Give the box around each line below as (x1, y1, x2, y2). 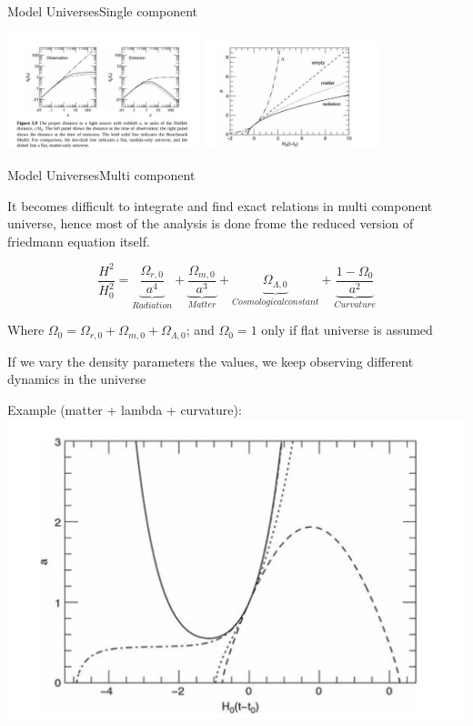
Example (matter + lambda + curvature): (7, 400, 242, 419)
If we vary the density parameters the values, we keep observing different (7, 351, 414, 370)
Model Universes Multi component (7, 166, 196, 185)
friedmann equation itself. (7, 231, 150, 250)
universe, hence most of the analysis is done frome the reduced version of (7, 214, 414, 233)
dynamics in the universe (7, 369, 146, 388)
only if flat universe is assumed (261, 320, 433, 339)
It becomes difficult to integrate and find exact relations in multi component (7, 196, 433, 215)
